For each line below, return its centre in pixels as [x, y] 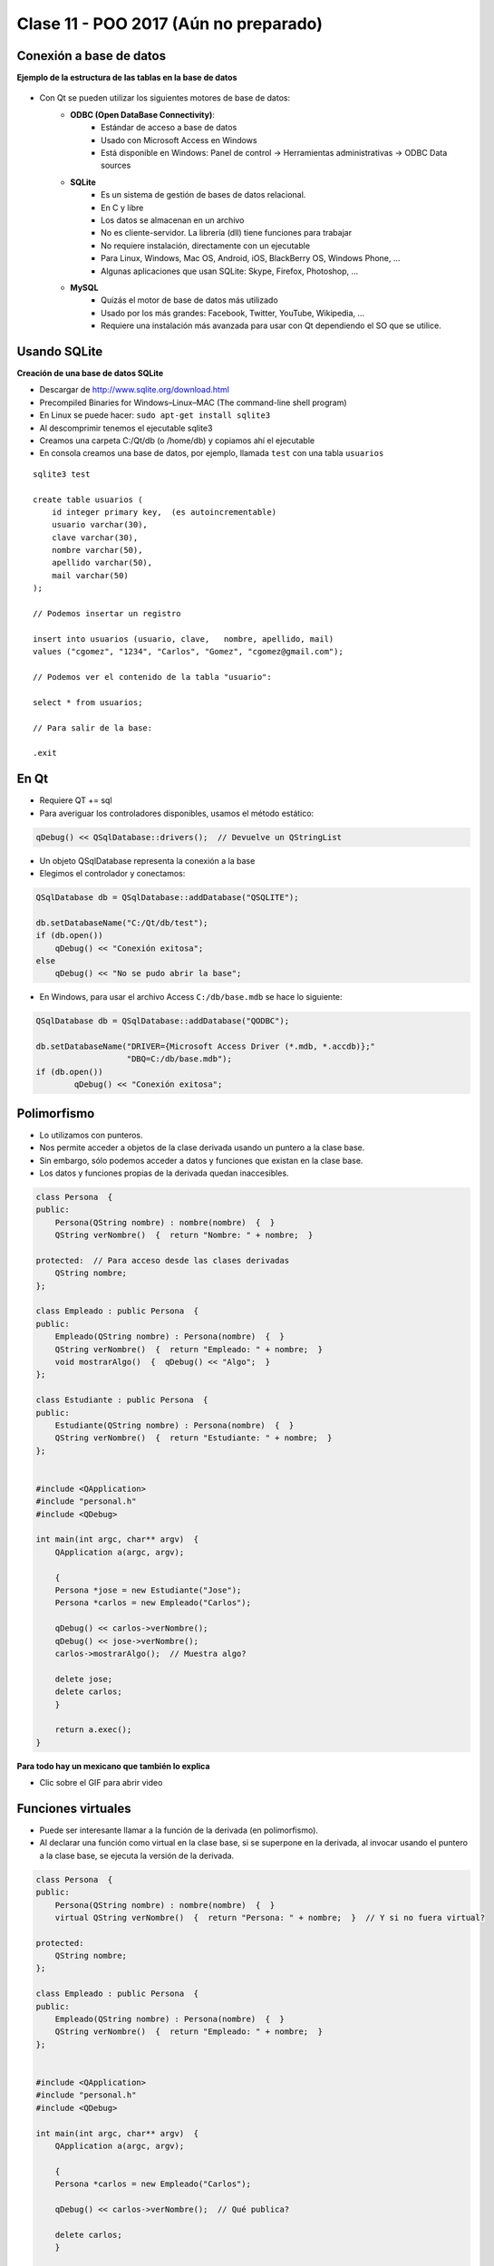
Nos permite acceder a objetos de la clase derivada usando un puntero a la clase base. [202, 1148]
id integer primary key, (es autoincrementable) [164, 512]
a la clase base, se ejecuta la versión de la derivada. [137, 1855]
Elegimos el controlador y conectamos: [112, 873]
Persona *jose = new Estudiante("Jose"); [148, 1590]
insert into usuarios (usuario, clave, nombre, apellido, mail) [184, 639]
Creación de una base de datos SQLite [90, 373]
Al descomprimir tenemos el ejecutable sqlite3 [126, 428]
